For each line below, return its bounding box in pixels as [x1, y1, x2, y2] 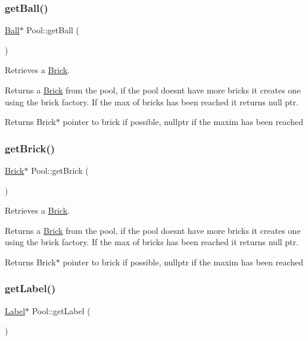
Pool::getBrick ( [31, 164, 89, 176]
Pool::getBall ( [26, 24, 80, 36]
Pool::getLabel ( [32, 304, 91, 317]
